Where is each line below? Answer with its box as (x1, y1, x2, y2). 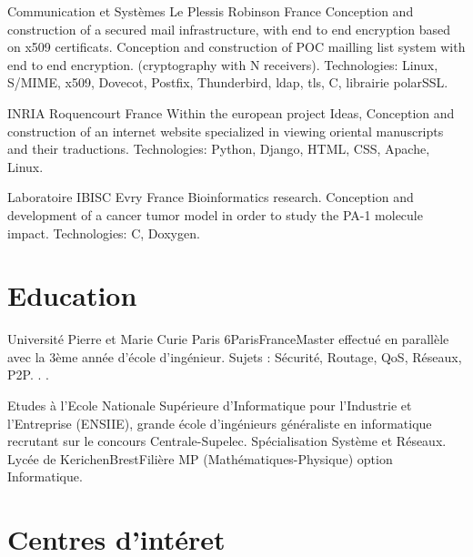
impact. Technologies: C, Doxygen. (7, 223, 200, 242)
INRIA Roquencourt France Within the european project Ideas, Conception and (7, 103, 455, 122)
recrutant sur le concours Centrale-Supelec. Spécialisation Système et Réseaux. (7, 431, 447, 451)
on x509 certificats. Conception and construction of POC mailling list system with (7, 37, 466, 56)
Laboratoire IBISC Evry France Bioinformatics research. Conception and (7, 187, 414, 207)
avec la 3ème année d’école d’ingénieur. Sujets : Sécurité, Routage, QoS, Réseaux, (7, 347, 462, 366)
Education (7, 277, 137, 314)
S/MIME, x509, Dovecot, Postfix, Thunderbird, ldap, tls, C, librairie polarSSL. (7, 73, 448, 92)
